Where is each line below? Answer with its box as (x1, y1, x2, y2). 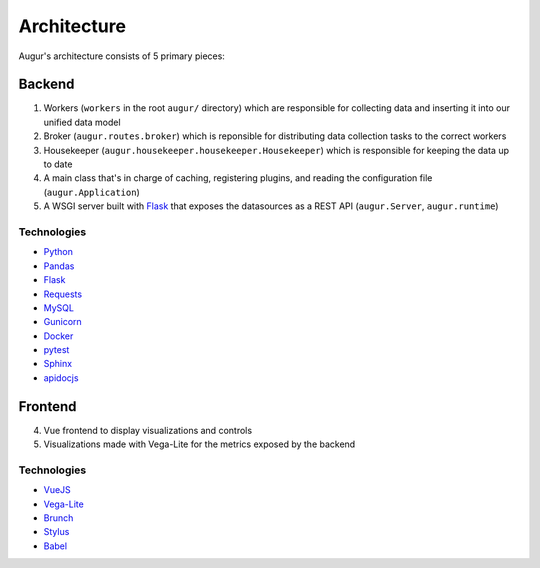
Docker (43, 330, 74, 342)
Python (43, 246, 74, 258)
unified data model (43, 116, 121, 128)
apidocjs (43, 371, 79, 384)
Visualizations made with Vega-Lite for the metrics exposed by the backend (43, 438, 356, 450)
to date (43, 158, 73, 170)
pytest (43, 344, 70, 356)
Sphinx (43, 358, 73, 370)
